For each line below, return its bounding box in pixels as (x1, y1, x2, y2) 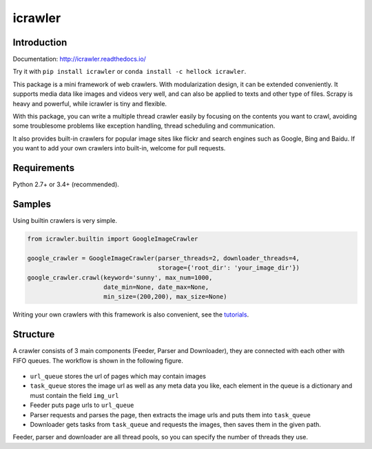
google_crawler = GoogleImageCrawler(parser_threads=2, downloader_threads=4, (27, 254, 300, 262)
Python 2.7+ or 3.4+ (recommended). (12, 180, 120, 189)
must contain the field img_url (30, 391, 119, 399)
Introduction (12, 37, 68, 48)
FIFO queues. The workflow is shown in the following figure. (12, 356, 184, 365)
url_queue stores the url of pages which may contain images (30, 372, 207, 380)
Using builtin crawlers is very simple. (12, 217, 117, 224)
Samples (12, 198, 52, 210)
